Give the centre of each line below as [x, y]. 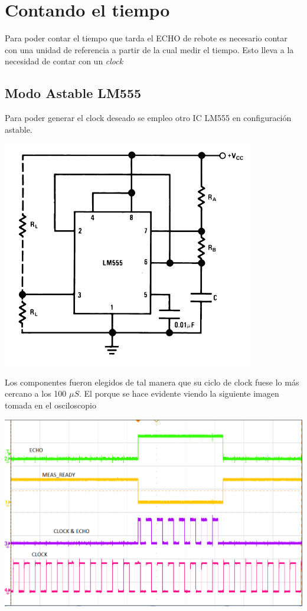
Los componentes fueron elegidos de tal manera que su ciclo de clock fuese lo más [152, 382]
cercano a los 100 [36, 393]
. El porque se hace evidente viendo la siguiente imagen [179, 393]
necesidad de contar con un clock [64, 61]
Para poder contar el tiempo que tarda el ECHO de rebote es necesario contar [146, 38]
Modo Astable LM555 [73, 93]
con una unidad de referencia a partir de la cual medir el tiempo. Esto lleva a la [149, 49]
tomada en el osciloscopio [50, 405]
